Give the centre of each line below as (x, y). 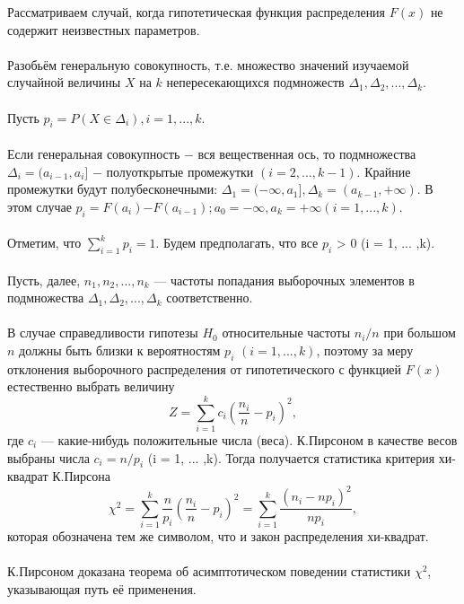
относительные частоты (286, 333)
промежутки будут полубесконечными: (113, 189)
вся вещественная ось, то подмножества (307, 153)
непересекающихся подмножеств (255, 82)
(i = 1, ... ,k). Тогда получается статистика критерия (291, 457)
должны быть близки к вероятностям (120, 350)
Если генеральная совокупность (94, 153)
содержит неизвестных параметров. (104, 29)
